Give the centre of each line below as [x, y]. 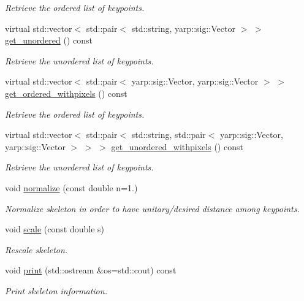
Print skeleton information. [56, 290]
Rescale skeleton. [36, 249]
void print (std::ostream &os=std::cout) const [91, 270]
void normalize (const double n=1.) [71, 187]
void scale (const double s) [55, 229]
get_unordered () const [49, 40]
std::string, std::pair [169, 135]
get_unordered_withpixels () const [177, 146]
